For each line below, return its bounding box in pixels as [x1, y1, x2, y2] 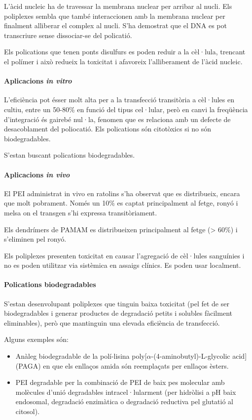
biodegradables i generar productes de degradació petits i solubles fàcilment [4, 308, 232, 318]
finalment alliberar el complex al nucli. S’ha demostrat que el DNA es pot [4, 20, 227, 31]
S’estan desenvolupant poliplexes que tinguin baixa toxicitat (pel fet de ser [4, 298, 229, 308]
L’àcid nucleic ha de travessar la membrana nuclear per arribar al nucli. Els [4, 1, 232, 11]
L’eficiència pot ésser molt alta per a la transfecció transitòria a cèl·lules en [4, 94, 235, 105]
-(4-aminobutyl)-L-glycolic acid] [151, 351, 247, 361]
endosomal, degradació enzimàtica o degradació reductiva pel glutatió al [15, 396, 233, 407]
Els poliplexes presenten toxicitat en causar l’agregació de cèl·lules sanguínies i [4, 250, 245, 260]
